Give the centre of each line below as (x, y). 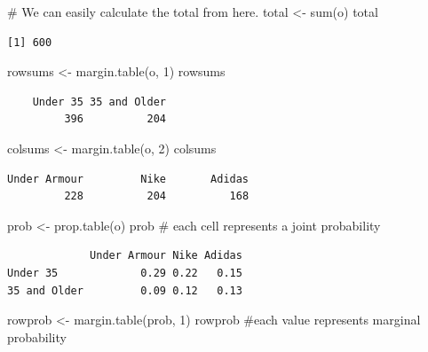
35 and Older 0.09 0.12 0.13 (125, 290)
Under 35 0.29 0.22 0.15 (125, 273)
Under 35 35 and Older (99, 102)
